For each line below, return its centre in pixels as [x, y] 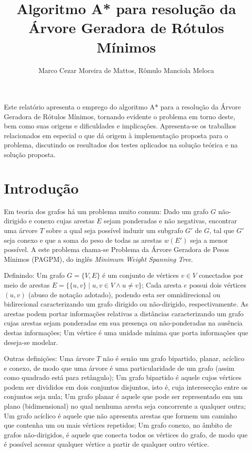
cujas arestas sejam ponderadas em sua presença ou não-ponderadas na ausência [123, 323]
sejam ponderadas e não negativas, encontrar [170, 221]
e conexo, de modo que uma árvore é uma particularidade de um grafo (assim [119, 368]
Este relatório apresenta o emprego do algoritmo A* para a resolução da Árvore [123, 107]
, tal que [222, 230]
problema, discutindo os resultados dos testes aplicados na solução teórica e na [121, 145]
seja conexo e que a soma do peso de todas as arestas [83, 240]
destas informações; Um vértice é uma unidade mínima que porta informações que [126, 332]
